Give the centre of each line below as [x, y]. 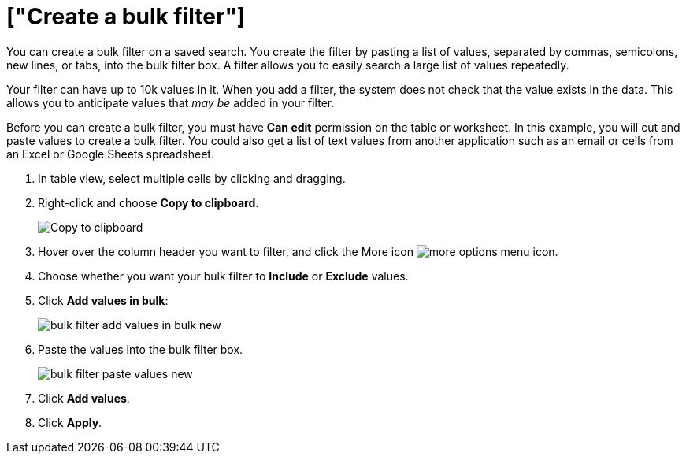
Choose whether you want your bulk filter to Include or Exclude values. [223, 276]
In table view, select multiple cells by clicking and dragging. [192, 178]
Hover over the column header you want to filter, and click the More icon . [298, 251]
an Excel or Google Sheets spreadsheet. [110, 154]
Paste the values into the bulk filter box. [141, 349]
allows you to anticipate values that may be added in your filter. [171, 102]
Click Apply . [70, 422]
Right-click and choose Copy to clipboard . [148, 202]
